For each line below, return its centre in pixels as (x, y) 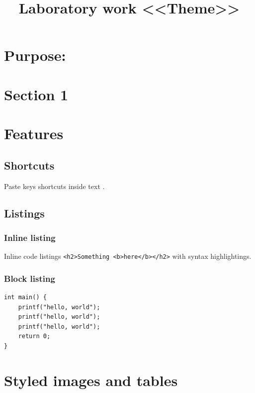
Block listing (30, 278)
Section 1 (36, 94)
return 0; (34, 336)
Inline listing (30, 237)
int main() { (25, 297)
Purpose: (35, 55)
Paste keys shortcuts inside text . (54, 186)
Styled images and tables (91, 380)
